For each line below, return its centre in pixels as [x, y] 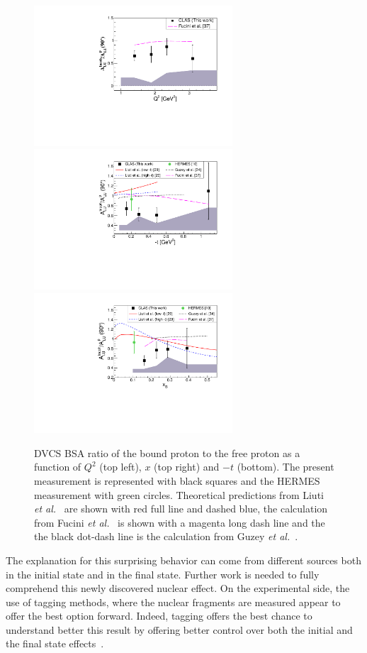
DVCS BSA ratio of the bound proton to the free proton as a [167, 452]
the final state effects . [55, 643]
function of [58, 467]
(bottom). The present [286, 467]
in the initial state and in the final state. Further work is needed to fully [163, 574]
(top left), [120, 467]
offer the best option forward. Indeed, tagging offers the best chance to [159, 616]
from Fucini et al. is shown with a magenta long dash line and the [180, 522]
